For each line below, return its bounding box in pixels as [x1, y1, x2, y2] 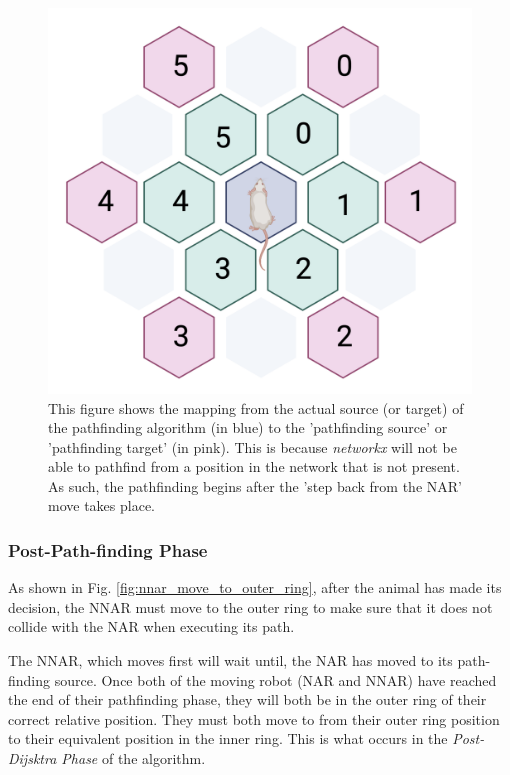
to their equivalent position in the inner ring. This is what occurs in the [8, 728, 448, 749]
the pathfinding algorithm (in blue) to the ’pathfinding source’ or [48, 417, 448, 438]
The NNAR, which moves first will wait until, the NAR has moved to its [8, 650, 453, 671]
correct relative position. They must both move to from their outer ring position [8, 708, 500, 729]
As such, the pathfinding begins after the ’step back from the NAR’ [48, 475, 462, 496]
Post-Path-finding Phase [8, 537, 208, 562]
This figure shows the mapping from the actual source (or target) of [48, 397, 464, 418]
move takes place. [48, 495, 155, 516]
